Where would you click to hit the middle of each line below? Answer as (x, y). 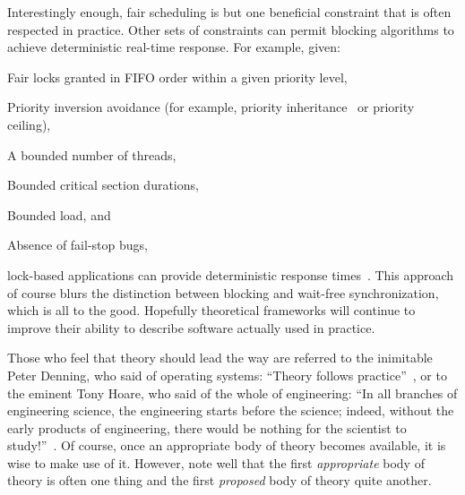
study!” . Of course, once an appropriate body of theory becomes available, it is (227, 445)
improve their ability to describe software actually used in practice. (191, 327)
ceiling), (29, 124)
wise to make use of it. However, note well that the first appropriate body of (216, 462)
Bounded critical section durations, (103, 185)
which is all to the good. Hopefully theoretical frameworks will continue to (211, 310)
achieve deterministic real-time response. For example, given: (174, 47)
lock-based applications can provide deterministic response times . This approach (231, 274)
